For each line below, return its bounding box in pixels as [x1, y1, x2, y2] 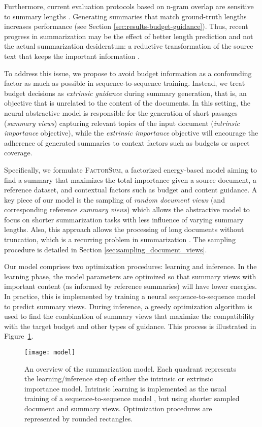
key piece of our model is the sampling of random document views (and [4, 194, 225, 205]
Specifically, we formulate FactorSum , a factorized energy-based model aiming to [4, 164, 257, 175]
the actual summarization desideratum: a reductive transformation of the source [4, 41, 253, 51]
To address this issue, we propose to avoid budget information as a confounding [4, 68, 252, 78]
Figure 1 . [4, 331, 34, 341]
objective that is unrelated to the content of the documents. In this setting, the [4, 97, 250, 108]
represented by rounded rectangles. [24, 413, 133, 423]
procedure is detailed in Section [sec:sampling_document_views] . [4, 244, 207, 254]
